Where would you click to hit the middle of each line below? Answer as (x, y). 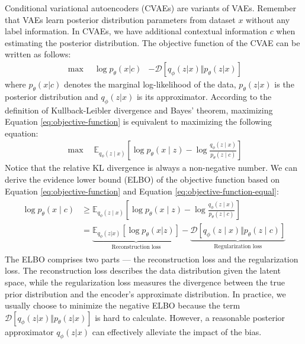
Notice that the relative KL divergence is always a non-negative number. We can (151, 168)
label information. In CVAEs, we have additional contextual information (136, 31)
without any (268, 19)
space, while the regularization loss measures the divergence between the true (145, 282)
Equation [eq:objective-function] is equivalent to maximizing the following (139, 121)
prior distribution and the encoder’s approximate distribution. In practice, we (145, 293)
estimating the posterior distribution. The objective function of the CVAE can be (152, 42)
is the (284, 84)
